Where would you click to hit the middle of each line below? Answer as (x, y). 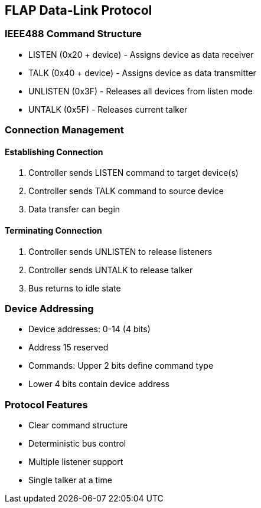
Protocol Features (46, 404)
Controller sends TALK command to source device (126, 191)
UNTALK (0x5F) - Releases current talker (108, 109)
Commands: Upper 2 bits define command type (121, 366)
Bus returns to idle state (75, 288)
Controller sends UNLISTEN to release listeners (120, 251)
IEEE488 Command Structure (73, 34)
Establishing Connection (54, 152)
